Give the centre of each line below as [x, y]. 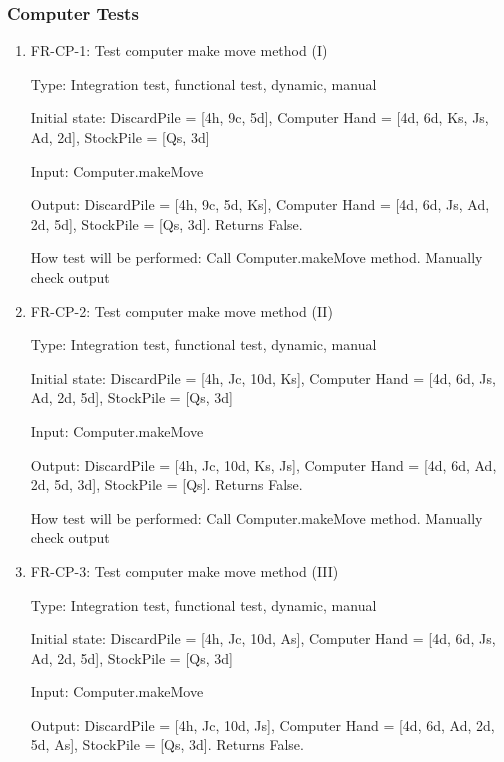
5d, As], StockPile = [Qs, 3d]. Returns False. [167, 744]
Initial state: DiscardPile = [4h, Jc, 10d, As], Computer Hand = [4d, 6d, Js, [263, 638]
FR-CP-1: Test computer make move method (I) [179, 50]
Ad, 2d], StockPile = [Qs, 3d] [120, 137]
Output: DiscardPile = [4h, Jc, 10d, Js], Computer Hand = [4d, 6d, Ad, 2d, [262, 724]
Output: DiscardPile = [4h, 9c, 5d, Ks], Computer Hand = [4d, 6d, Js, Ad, [260, 204]
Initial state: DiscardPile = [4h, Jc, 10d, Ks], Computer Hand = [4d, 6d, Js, [263, 377]
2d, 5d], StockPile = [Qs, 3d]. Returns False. [166, 223]
